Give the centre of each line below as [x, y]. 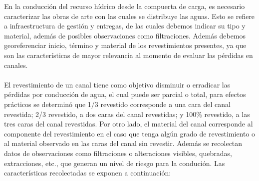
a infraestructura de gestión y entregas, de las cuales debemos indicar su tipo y [125, 26]
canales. [16, 65]
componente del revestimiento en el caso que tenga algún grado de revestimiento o [130, 133]
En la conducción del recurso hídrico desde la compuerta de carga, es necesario [125, 6]
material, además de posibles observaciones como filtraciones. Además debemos [125, 35]
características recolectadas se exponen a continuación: [88, 173]
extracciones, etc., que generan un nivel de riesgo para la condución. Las [115, 163]
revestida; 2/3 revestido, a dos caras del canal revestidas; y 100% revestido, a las [127, 114]
